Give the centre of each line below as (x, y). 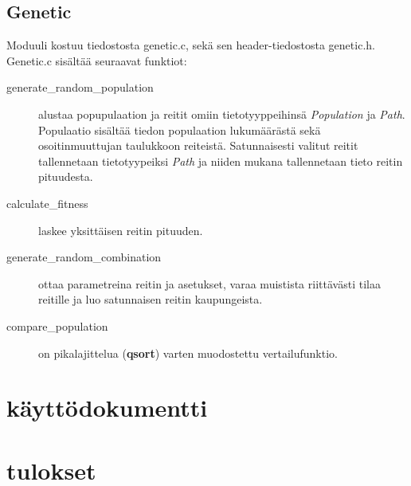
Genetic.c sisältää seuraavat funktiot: (97, 60)
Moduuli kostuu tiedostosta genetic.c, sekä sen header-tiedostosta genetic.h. (191, 45)
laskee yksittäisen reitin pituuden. (121, 230)
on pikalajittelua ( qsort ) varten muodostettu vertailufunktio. (188, 353)
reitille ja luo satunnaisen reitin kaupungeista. (151, 299)
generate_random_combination (84, 257)
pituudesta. (66, 176)
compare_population (57, 325)
